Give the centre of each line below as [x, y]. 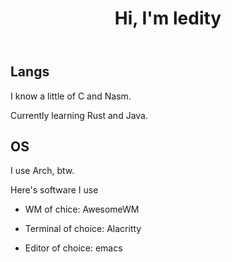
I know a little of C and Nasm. [71, 96]
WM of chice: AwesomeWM [82, 209]
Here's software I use [54, 190]
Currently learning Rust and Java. [79, 115]
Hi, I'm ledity [168, 18]
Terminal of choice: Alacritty [83, 229]
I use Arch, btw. [42, 171]
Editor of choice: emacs [73, 248]
